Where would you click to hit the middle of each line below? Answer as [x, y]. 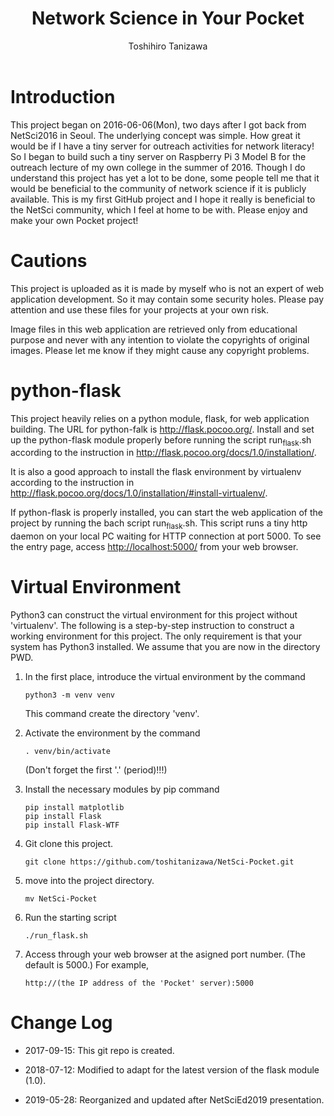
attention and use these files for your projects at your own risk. [140, 309]
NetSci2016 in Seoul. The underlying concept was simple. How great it [155, 135]
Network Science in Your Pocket [168, 18]
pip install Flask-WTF [72, 825]
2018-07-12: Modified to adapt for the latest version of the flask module [172, 1070]
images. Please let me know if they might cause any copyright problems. [160, 350]
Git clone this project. [69, 844]
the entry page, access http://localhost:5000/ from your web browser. [154, 547]
